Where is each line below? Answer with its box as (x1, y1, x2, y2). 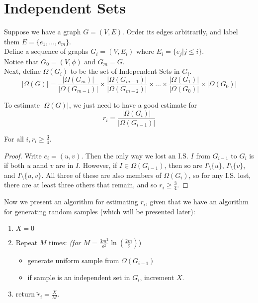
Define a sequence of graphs (4, 46, 88, 56)
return (15, 289, 35, 299)
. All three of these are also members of (41, 169, 162, 180)
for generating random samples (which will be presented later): (4, 206, 195, 216)
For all (4, 133, 24, 144)
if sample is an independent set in (27, 272, 130, 282)
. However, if (79, 160, 117, 170)
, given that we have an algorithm (145, 196, 249, 207)
